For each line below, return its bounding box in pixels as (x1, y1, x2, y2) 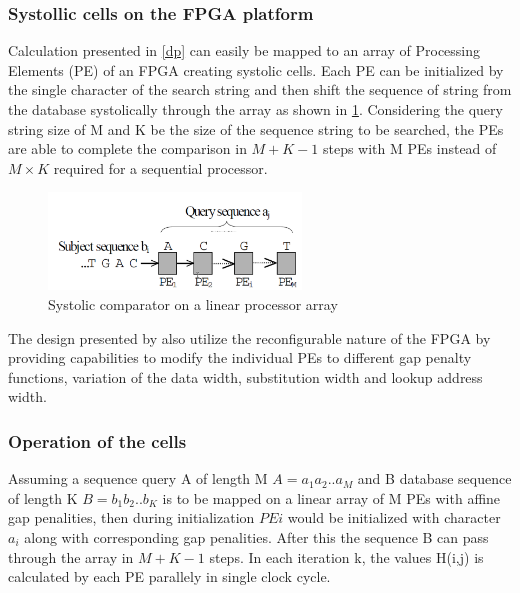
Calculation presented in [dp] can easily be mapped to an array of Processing (8, 40, 481, 61)
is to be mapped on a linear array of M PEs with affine (162, 487, 501, 508)
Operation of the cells (8, 428, 187, 453)
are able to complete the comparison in (8, 138, 247, 159)
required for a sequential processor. (53, 157, 268, 178)
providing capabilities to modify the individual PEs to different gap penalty (8, 347, 472, 368)
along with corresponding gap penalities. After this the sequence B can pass (24, 526, 489, 547)
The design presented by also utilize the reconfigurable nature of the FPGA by (8, 327, 491, 348)
